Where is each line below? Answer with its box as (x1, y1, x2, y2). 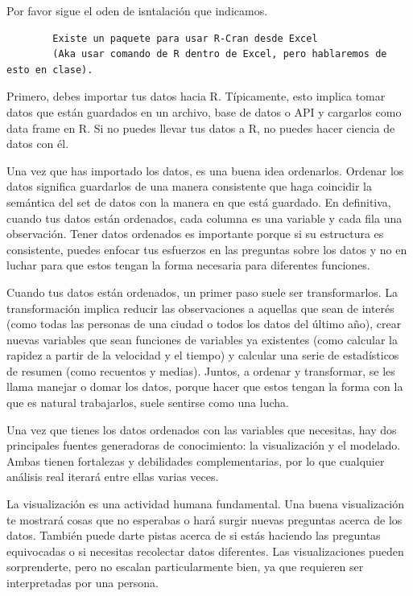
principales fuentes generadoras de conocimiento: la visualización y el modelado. (6, 437, 401, 454)
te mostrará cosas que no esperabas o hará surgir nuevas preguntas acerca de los (6, 511, 403, 528)
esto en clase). (6, 64, 93, 76)
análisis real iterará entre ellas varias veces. (6, 468, 219, 485)
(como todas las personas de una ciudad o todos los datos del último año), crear (6, 315, 402, 332)
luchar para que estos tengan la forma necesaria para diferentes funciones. (6, 257, 370, 273)
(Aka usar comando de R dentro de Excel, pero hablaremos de (52, 48, 387, 60)
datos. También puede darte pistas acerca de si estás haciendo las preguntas (6, 527, 381, 544)
